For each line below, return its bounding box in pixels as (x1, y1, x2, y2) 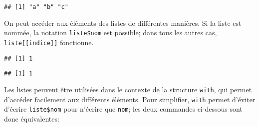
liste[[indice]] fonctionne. (4, 37, 94, 47)
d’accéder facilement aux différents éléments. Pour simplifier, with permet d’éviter (4, 94, 256, 104)
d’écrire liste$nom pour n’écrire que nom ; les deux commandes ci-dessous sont (4, 104, 243, 114)
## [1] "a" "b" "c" (4, 3, 68, 10)
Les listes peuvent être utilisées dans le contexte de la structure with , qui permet (4, 84, 252, 94)
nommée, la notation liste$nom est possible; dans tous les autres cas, (4, 27, 217, 38)
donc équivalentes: (4, 113, 59, 124)
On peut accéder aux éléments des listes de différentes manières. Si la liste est (4, 17, 242, 28)
